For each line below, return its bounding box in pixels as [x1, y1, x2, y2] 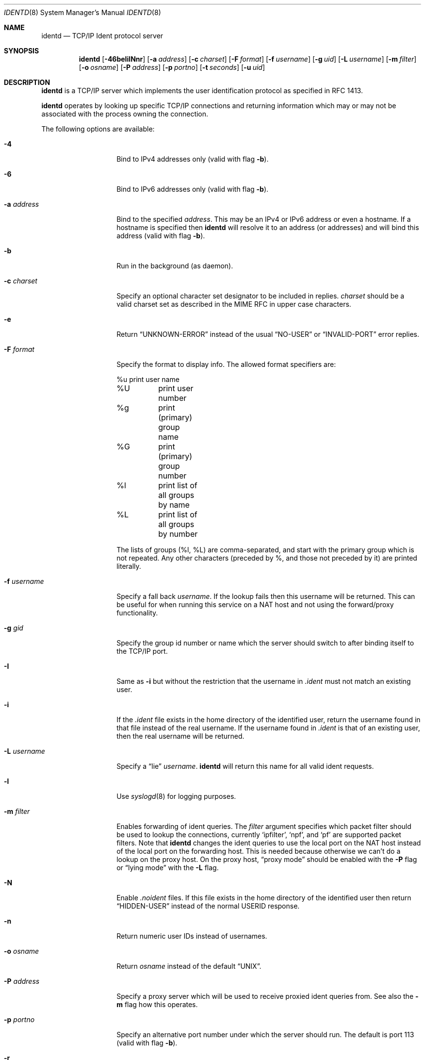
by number [158, 529, 198, 539]
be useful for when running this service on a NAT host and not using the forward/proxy [116, 600, 394, 609]
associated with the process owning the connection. [41, 110, 209, 118]
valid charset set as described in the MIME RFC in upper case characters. [116, 300, 351, 308]
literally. [116, 562, 141, 570]
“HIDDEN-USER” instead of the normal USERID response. [116, 902, 300, 910]
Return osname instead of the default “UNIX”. [116, 962, 262, 970]
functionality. [116, 609, 158, 617]
